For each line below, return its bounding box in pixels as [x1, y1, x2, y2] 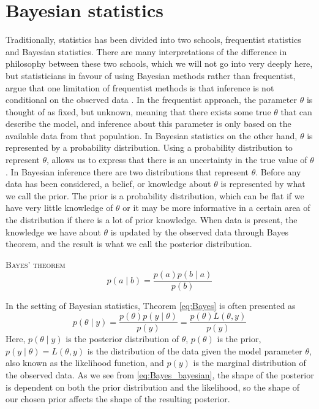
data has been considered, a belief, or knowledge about [6, 177, 211, 190]
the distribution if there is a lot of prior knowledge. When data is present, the [6, 213, 298, 226]
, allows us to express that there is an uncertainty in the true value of [47, 153, 307, 166]
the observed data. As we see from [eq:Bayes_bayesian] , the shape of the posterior [6, 368, 314, 381]
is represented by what [220, 177, 306, 190]
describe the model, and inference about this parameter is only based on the [6, 117, 291, 130]
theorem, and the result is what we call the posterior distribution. [6, 237, 252, 250]
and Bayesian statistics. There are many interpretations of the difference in [6, 45, 287, 58]
